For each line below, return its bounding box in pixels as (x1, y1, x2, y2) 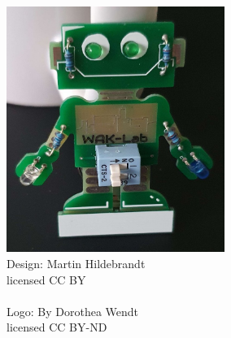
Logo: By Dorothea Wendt (7, 302, 139, 319)
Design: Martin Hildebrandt (7, 254, 146, 271)
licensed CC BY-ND (7, 318, 107, 336)
